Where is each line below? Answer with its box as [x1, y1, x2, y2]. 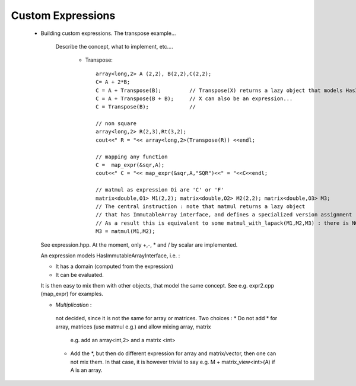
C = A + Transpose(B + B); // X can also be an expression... [96, 95, 293, 102]
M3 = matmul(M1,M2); [96, 228, 155, 235]
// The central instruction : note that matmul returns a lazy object [96, 203, 306, 210]
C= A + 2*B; [96, 79, 131, 85]
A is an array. [70, 366, 103, 374]
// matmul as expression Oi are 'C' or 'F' [96, 187, 224, 193]
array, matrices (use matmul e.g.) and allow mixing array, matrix [55, 323, 211, 330]
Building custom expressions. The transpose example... [40, 30, 176, 37]
